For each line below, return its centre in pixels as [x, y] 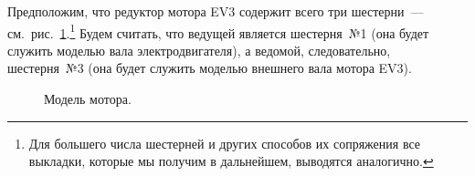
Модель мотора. [88, 99]
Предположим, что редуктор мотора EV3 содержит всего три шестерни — [216, 11]
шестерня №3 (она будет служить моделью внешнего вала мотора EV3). [210, 68]
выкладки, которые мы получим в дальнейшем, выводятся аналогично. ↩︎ [231, 161]
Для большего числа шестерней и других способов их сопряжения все [225, 143]
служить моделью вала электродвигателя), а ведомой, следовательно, [199, 50]
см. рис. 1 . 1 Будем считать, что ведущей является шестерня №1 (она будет [218, 31]
